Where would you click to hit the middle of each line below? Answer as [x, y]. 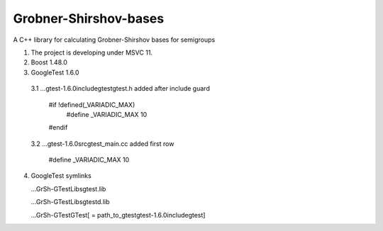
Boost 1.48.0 [49, 62]
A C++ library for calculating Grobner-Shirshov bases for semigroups [114, 40]
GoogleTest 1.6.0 [55, 72]
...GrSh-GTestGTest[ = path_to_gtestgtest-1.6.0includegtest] [118, 215]
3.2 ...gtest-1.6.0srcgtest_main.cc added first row [102, 143]
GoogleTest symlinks [61, 176]
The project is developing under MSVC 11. [91, 52]
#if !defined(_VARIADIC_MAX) [92, 105]
